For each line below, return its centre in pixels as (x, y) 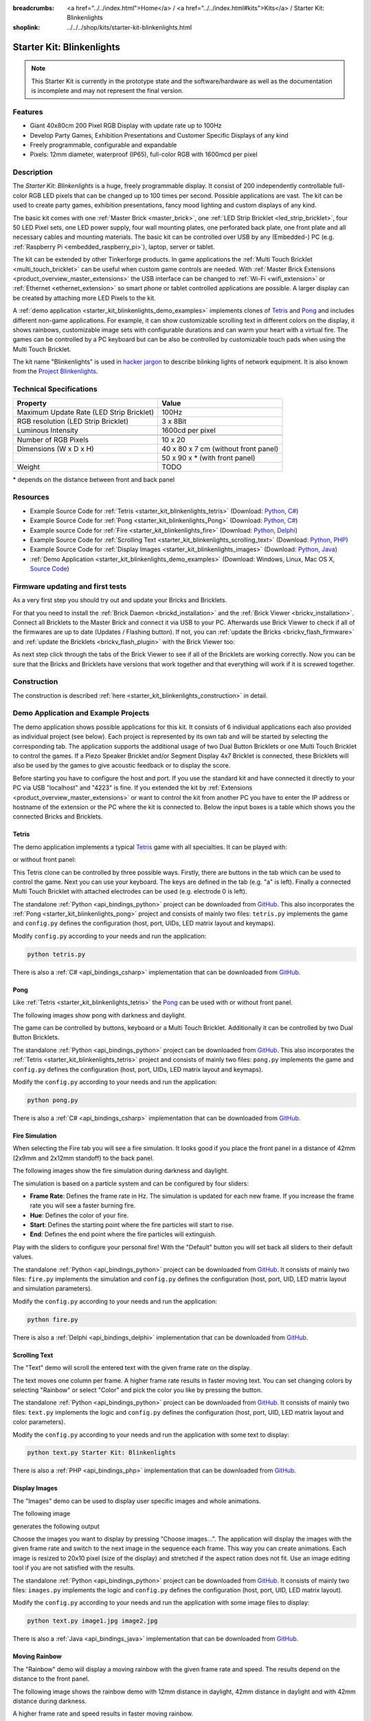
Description (33, 172)
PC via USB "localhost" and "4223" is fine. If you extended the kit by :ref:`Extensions (133, 788)
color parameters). (39, 1422)
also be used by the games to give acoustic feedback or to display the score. (122, 766)
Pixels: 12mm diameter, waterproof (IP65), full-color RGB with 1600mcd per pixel (144, 154)
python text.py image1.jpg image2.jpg (92, 1621)
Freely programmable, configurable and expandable (103, 145)
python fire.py (53, 1319)
